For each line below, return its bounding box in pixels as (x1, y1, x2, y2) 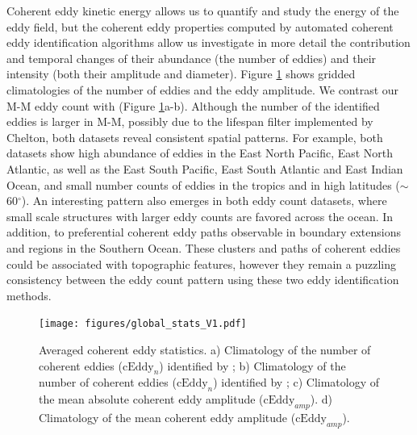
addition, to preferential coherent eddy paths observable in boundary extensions (6, 224, 402, 241)
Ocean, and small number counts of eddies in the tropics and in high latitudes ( (6, 176, 400, 193)
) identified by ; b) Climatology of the (159, 357, 346, 374)
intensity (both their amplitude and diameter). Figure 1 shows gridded (6, 65, 356, 82)
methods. (6, 287, 52, 303)
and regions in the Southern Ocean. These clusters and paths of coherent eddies (6, 239, 401, 256)
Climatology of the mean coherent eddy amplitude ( (39, 408, 296, 425)
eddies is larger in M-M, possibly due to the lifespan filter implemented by (6, 113, 373, 130)
